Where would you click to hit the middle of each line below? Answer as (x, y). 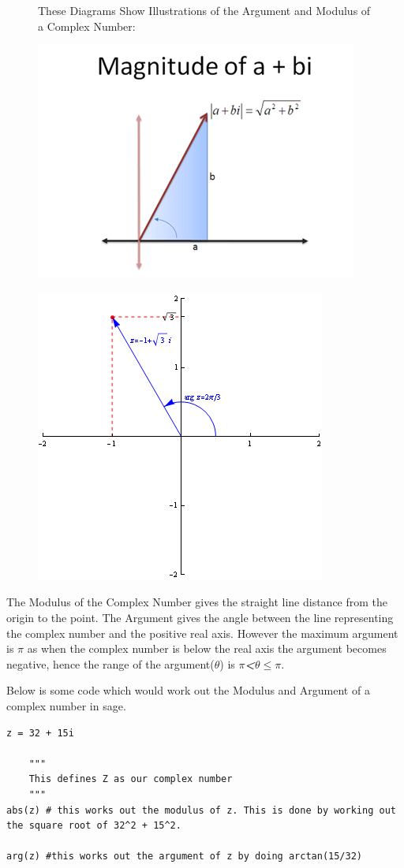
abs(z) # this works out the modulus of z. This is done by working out (201, 810)
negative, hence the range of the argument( (110, 663)
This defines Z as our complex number (131, 779)
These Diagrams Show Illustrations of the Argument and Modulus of (204, 10)
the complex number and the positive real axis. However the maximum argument (202, 633)
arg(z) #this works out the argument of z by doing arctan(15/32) (185, 857)
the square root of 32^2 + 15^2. (94, 826)
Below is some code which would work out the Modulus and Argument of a (188, 690)
